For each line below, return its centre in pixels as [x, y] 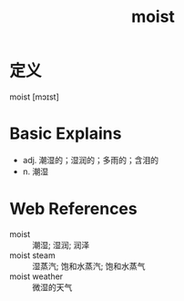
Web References [74, 209]
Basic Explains [66, 134]
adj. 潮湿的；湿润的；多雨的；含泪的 [91, 160]
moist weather [36, 276]
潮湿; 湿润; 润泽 [61, 244]
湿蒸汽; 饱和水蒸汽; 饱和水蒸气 [89, 265]
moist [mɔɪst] [34, 97]
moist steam [33, 255]
